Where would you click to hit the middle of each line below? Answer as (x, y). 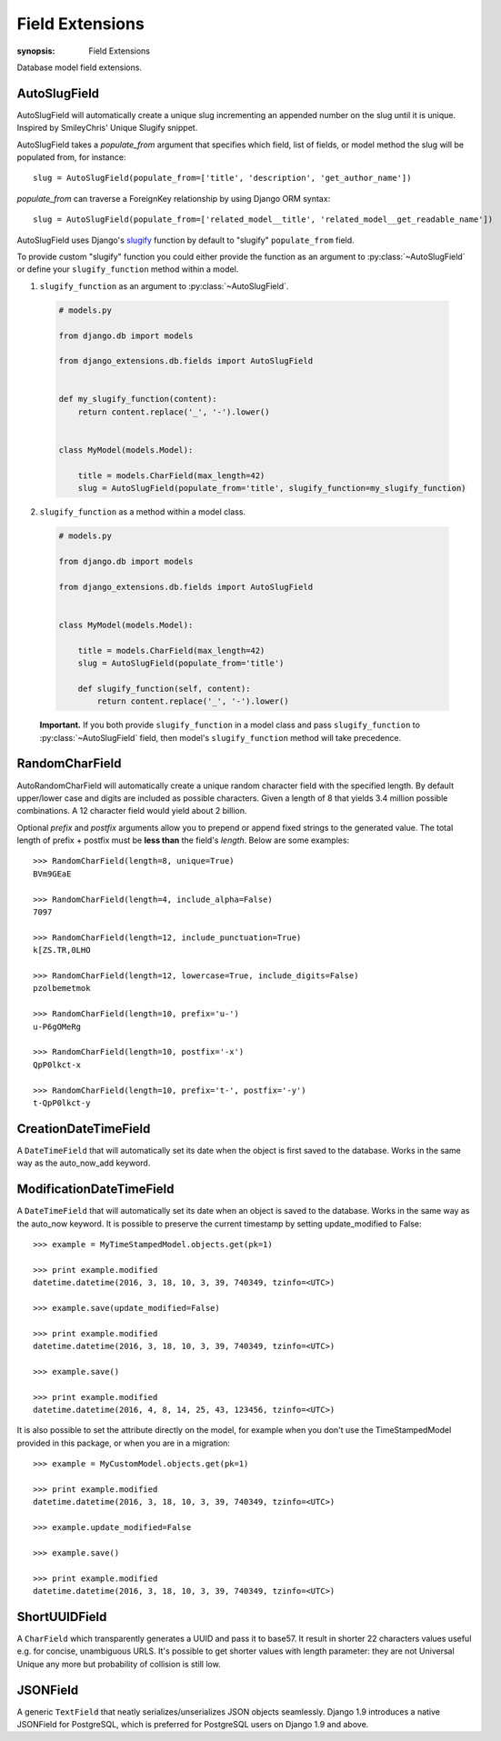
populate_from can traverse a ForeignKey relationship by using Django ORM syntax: (174, 198)
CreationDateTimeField (84, 1129)
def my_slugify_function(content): (138, 399)
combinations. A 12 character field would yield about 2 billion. (132, 811)
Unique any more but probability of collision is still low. (119, 1664)
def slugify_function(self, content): (164, 688)
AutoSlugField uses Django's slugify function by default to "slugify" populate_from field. (185, 240)
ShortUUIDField (62, 1617)
